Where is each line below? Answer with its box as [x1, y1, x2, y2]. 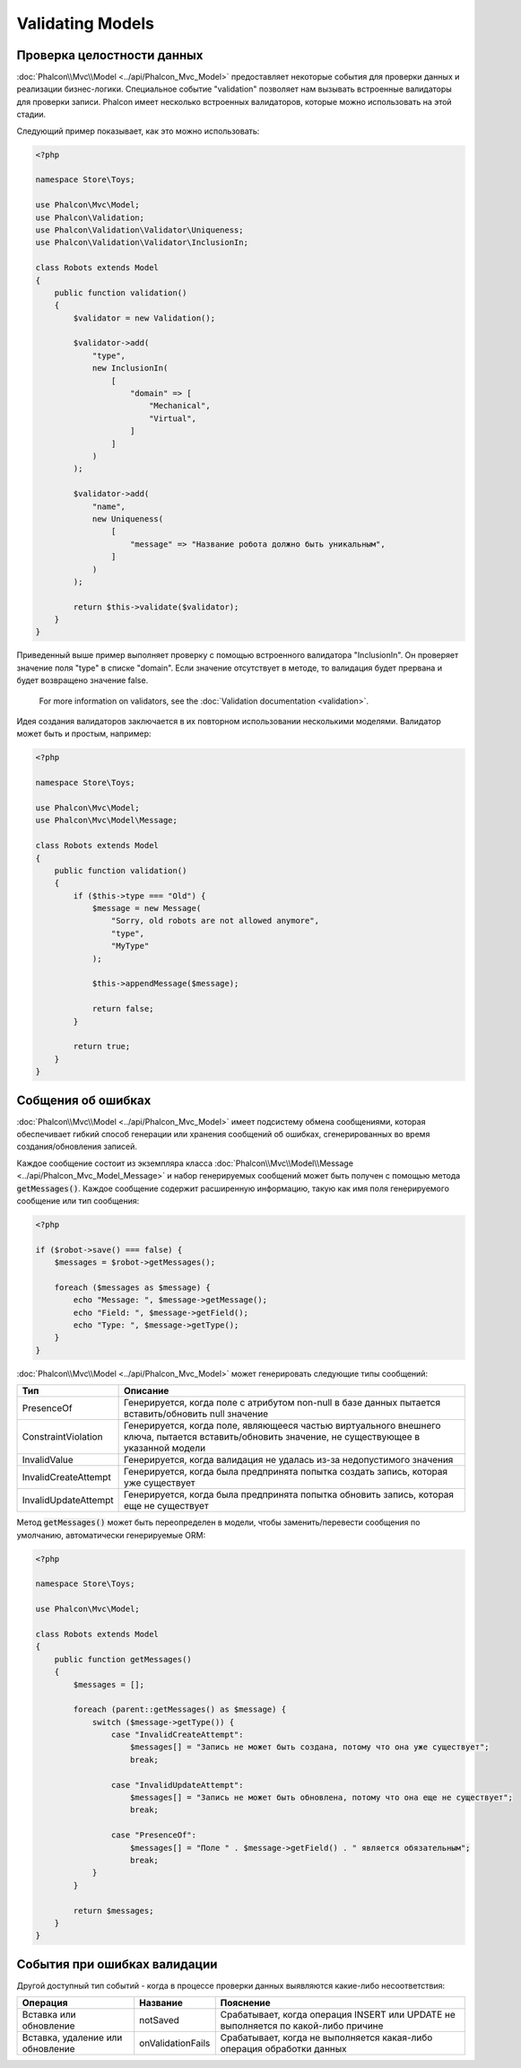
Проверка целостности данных [16, 48, 204, 63]
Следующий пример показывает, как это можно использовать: [16, 126, 260, 136]
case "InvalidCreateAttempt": [110, 1730, 244, 1740]
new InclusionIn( [91, 364, 169, 373]
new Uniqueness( [91, 513, 164, 524]
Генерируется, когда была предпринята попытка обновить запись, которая [123, 1488, 455, 1501]
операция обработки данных [220, 2043, 347, 2055]
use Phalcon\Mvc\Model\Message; [35, 815, 178, 826]
